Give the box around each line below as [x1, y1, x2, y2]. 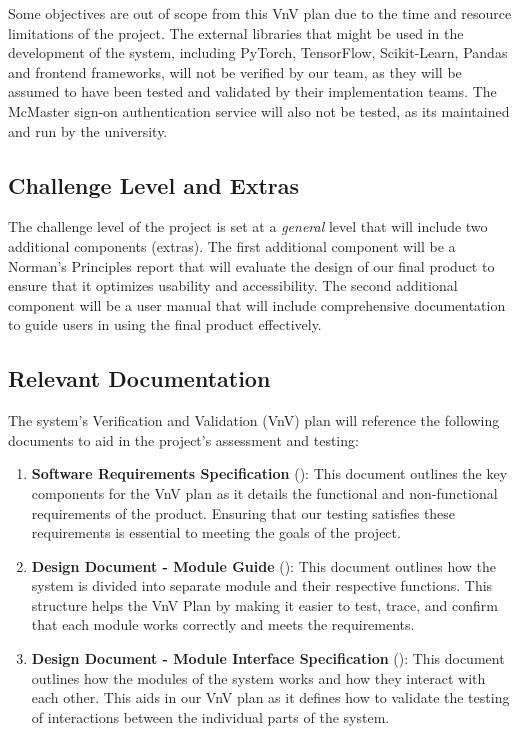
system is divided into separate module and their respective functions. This [31, 575, 493, 596]
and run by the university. [8, 120, 168, 141]
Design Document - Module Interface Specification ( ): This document [31, 648, 505, 669]
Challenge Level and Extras [8, 169, 300, 200]
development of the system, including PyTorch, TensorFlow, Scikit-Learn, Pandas [8, 42, 508, 63]
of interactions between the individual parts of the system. [31, 706, 390, 727]
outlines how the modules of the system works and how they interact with [31, 667, 486, 688]
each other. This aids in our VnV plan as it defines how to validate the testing [31, 687, 510, 708]
